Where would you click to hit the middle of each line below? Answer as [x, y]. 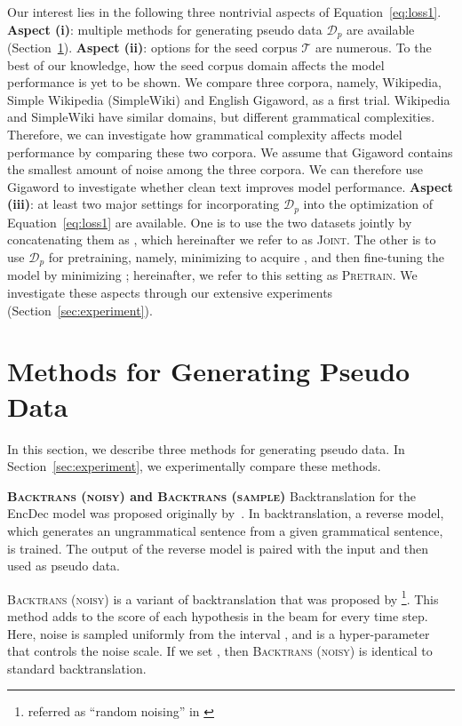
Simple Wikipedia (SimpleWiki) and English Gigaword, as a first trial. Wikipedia [229, 99]
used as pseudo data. [64, 566]
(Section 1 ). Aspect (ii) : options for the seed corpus [152, 48]
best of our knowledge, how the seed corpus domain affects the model [196, 64]
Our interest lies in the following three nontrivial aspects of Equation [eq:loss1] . [224, 12]
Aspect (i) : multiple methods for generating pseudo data [165, 29]
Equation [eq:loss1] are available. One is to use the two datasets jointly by [210, 222]
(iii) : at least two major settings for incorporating [143, 204]
